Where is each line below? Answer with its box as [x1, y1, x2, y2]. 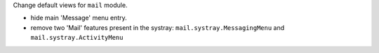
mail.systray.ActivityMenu [30, 33, 124, 42]
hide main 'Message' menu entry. [30, 14, 128, 22]
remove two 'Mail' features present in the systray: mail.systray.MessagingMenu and [30, 23, 285, 31]
